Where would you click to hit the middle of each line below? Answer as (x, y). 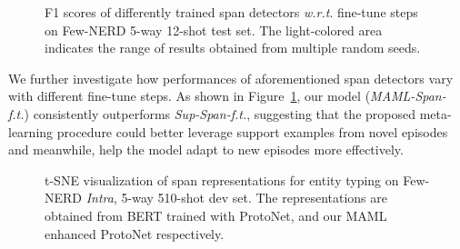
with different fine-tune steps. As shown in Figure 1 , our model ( (190, 96)
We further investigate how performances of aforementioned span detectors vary (231, 78)
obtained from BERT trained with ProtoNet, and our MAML (216, 215)
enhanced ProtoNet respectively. (135, 233)
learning (31, 131)
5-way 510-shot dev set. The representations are (254, 198)
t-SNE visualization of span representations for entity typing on (222, 179)
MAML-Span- (408, 96)
